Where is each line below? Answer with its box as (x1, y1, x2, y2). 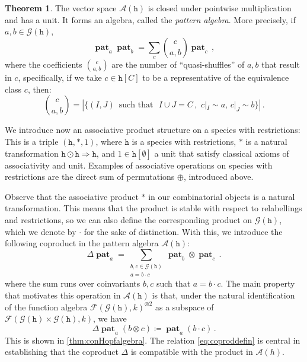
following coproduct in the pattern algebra (5, 237, 159, 249)
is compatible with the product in (130, 345, 253, 358)
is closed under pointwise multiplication (148, 2, 292, 14)
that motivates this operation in (5, 289, 121, 301)
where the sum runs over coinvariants (5, 277, 140, 290)
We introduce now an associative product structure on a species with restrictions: (5, 123, 300, 136)
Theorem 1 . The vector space (5, 2, 117, 14)
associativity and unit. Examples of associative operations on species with (5, 158, 273, 171)
